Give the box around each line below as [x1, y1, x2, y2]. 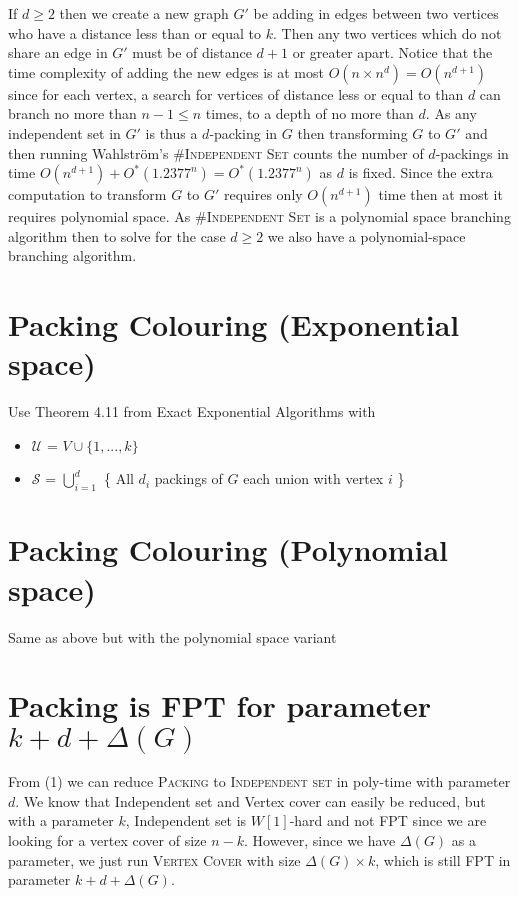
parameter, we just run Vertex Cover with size [8, 849, 301, 870]
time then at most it [378, 184, 503, 205]
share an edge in [8, 42, 108, 63]
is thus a [145, 122, 198, 143]
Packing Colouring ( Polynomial [8, 529, 449, 570]
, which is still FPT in [375, 849, 511, 870]
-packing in [209, 122, 278, 143]
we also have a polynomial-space [267, 225, 466, 246]
